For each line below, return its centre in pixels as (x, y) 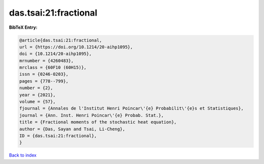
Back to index (23, 155)
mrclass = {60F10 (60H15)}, (53, 68)
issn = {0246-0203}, (44, 74)
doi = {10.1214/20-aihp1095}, (55, 54)
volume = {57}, (37, 102)
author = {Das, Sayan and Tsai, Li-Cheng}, (72, 129)
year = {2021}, (37, 95)
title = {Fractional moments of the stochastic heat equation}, (98, 122)
